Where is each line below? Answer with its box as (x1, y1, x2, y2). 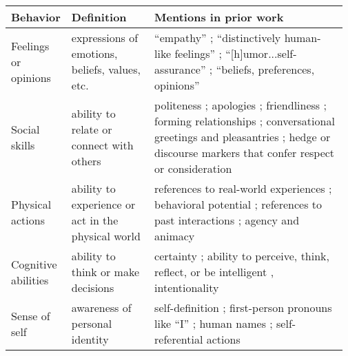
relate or (71, 121, 112, 137)
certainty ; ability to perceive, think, (154, 248, 329, 264)
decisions (71, 280, 114, 295)
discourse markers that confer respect (154, 145, 335, 160)
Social (11, 121, 40, 137)
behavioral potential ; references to (154, 196, 323, 212)
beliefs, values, (71, 61, 141, 77)
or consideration (154, 160, 232, 176)
